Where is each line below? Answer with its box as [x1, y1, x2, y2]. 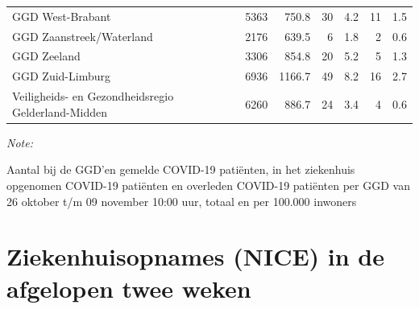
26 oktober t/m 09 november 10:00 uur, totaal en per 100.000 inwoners [6, 192, 357, 209]
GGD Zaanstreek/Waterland [12, 27, 153, 44]
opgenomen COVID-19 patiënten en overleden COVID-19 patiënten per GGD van [6, 177, 410, 193]
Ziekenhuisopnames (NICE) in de [6, 240, 385, 273]
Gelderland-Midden [12, 103, 108, 120]
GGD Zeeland [12, 47, 81, 64]
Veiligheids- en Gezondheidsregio [12, 88, 174, 105]
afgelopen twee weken [6, 271, 251, 304]
